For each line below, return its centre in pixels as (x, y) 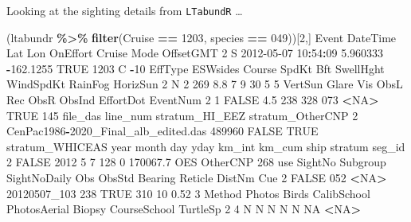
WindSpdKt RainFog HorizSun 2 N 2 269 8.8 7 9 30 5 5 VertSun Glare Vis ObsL (205, 84)
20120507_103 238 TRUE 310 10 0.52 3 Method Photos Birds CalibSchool (188, 193)
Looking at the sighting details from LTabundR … (125, 10)
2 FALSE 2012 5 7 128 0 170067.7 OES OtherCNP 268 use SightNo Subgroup (196, 162)
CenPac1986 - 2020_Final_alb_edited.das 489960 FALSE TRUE (162, 131)
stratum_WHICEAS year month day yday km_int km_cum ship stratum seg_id (206, 146)
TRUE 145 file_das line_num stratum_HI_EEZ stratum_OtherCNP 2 (182, 115)
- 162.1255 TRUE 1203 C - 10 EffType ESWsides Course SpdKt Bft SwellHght (196, 68)
